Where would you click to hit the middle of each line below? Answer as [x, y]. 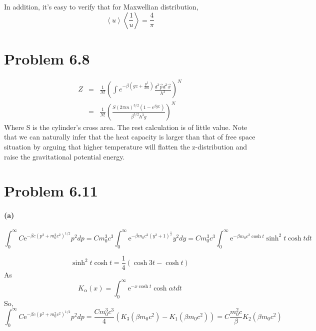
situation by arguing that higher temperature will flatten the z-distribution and [126, 146]
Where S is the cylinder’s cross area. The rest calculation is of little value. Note [126, 127]
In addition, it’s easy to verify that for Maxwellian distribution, [101, 6]
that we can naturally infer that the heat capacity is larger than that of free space [130, 137]
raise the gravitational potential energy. [64, 156]
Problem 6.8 [47, 58]
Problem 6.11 [51, 191]
